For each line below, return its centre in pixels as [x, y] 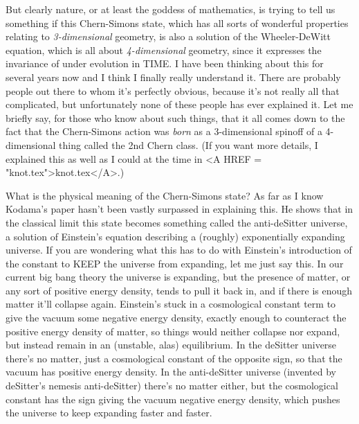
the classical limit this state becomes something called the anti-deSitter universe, [177, 222]
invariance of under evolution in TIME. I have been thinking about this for [165, 63]
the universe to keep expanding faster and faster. [109, 413]
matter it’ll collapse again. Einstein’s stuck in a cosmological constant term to [171, 304]
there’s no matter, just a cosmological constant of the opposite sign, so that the [174, 358]
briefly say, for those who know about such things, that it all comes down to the [175, 117]
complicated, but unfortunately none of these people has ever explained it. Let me [179, 104]
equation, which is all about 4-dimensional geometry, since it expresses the [164, 50]
